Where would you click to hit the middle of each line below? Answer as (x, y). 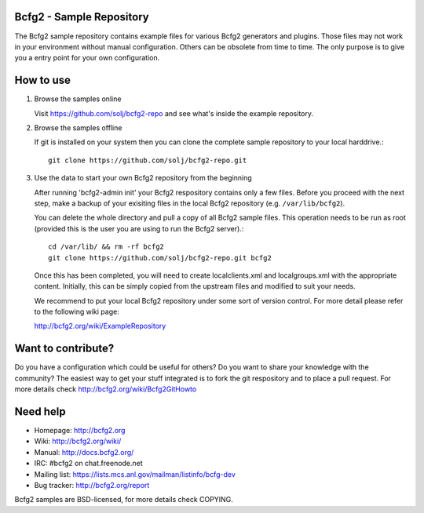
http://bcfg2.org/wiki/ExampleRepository (100, 326)
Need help (40, 411)
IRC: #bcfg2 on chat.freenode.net (88, 464)
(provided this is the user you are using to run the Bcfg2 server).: (139, 228)
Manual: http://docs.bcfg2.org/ (84, 452)
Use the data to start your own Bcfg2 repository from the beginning (143, 178)
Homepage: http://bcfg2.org (80, 431)
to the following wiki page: (77, 312)
